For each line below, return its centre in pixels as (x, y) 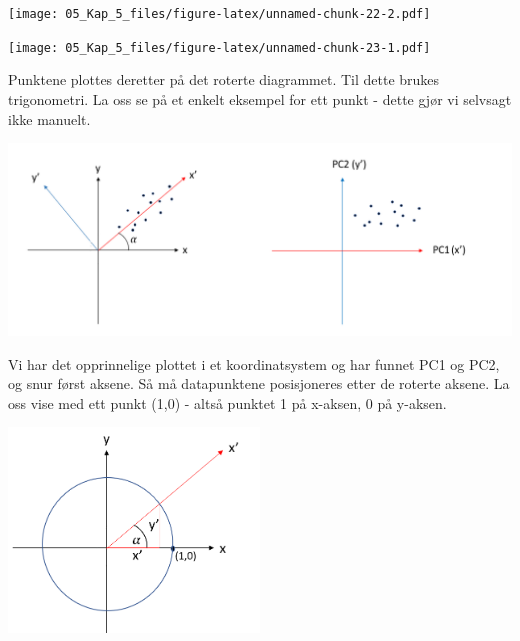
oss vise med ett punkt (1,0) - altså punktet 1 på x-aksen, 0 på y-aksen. (227, 402)
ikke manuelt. (49, 118)
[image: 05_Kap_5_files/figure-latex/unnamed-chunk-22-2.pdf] (219, 14)
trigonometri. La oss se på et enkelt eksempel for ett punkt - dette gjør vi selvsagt (260, 98)
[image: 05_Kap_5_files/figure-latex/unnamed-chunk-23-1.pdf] (219, 47)
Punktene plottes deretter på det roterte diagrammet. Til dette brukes (224, 79)
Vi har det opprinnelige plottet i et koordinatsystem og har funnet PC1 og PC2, (254, 363)
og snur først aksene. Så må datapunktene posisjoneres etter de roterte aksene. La (259, 383)
